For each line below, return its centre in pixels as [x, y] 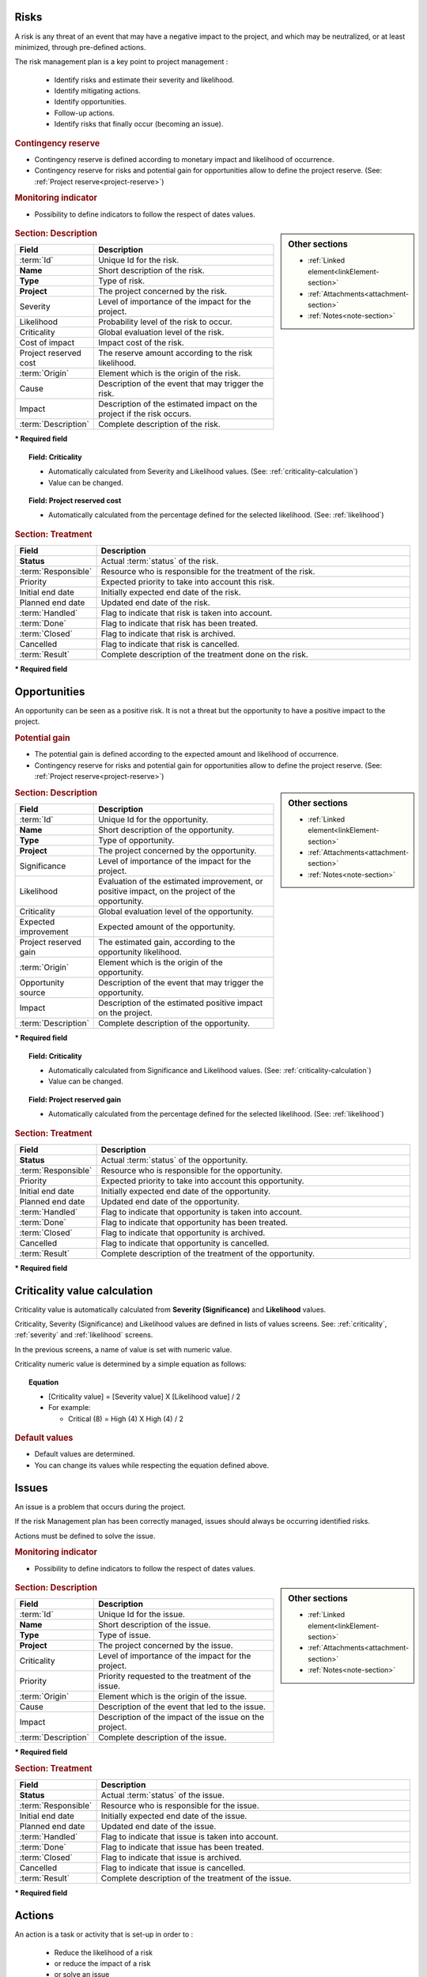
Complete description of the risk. [159, 425]
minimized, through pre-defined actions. [80, 47]
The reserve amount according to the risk [175, 353]
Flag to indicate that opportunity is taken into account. [201, 1212]
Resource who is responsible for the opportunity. [192, 1170]
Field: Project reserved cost [75, 500]
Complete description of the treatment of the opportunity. [208, 1253]
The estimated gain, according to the [166, 943]
